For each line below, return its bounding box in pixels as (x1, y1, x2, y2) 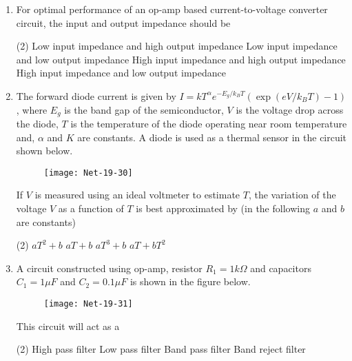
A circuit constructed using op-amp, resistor (16, 260, 203, 275)
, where (16, 102, 48, 116)
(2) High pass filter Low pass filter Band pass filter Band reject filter (16, 342, 306, 356)
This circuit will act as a (16, 318, 120, 333)
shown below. (16, 143, 73, 158)
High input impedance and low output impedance (16, 65, 226, 80)
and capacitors (250, 260, 311, 275)
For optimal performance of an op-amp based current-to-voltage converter (16, 2, 328, 16)
